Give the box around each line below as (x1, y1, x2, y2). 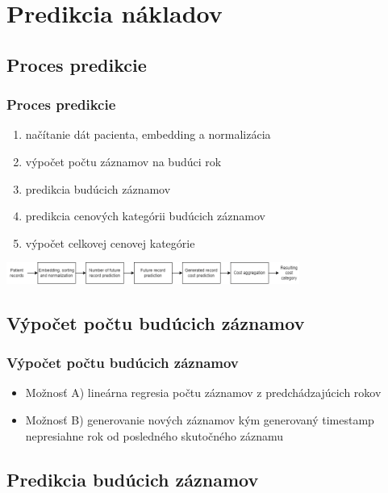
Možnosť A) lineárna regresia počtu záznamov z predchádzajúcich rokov (25, 384, 382, 401)
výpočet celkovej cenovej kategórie (25, 234, 195, 251)
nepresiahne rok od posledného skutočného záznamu (25, 427, 284, 444)
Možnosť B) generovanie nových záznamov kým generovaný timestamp (25, 411, 374, 428)
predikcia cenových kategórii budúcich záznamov (25, 207, 265, 224)
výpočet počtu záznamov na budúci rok (25, 152, 222, 169)
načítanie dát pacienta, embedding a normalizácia (25, 126, 271, 143)
